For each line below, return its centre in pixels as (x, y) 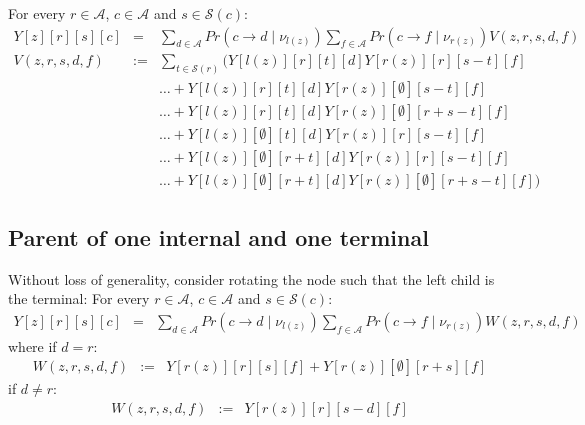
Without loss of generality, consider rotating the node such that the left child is (251, 278)
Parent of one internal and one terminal (218, 236)
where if (32, 345)
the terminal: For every (79, 298)
